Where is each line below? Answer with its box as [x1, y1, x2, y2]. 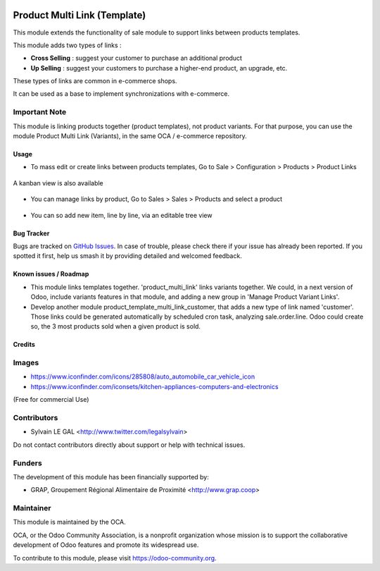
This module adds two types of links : [13, 41, 122, 49]
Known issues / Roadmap [13, 270, 89, 278]
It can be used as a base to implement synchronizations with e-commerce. [13, 90, 230, 98]
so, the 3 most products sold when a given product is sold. [30, 322, 201, 331]
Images [13, 358, 39, 368]
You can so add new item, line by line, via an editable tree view [30, 211, 213, 219]
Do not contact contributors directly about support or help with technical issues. [13, 441, 246, 449]
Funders [13, 458, 42, 468]
